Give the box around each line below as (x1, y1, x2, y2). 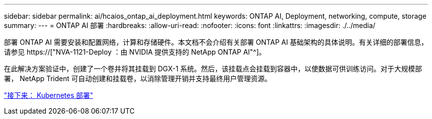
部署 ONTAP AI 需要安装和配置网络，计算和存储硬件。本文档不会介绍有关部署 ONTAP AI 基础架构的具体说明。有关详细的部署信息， (4, 38, 428, 46)
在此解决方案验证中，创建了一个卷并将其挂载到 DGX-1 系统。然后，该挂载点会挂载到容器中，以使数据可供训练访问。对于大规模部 (4, 64, 422, 73)
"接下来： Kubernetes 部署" (4, 91, 93, 99)
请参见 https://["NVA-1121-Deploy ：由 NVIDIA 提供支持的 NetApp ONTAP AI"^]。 (4, 48, 266, 56)
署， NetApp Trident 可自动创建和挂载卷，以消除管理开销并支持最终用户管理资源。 (4, 74, 272, 83)
